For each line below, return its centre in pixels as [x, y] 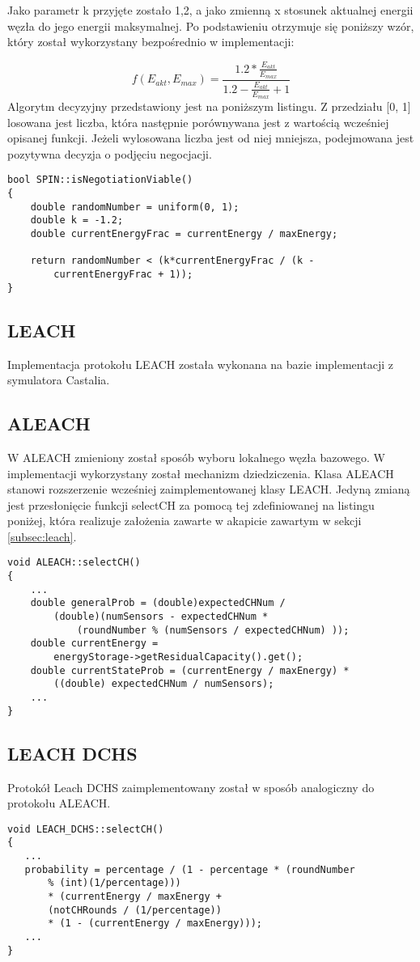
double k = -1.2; [77, 220]
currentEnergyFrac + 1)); [123, 274]
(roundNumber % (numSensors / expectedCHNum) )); [213, 630]
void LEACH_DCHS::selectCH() [86, 829]
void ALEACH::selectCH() [74, 563]
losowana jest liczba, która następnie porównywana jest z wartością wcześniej [198, 122]
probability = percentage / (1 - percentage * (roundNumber [190, 869]
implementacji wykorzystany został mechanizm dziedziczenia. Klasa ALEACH [201, 473]
